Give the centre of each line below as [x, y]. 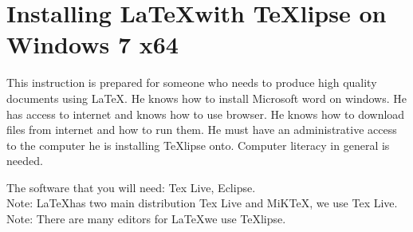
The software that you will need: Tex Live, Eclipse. [131, 187]
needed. [25, 161]
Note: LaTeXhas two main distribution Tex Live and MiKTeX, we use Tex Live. [202, 203]
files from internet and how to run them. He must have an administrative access [202, 130]
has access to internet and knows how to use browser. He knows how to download [206, 114]
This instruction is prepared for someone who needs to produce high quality [192, 83]
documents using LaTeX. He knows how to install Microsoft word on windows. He [206, 98]
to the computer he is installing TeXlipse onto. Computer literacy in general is [198, 145]
